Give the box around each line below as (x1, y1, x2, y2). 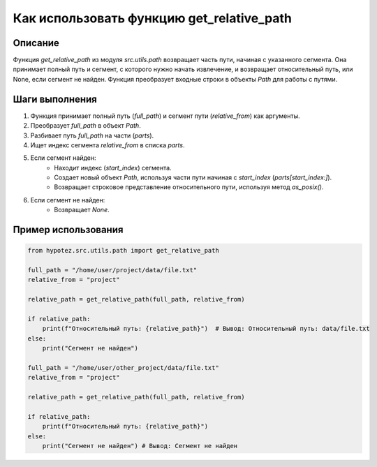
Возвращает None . (54, 206, 110, 214)
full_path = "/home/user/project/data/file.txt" (27, 266, 198, 274)
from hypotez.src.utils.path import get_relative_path (27, 246, 219, 255)
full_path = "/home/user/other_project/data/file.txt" (27, 364, 219, 371)
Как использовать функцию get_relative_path (13, 10, 293, 26)
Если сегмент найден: (30, 154, 96, 162)
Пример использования (13, 224, 124, 236)
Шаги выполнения (13, 93, 97, 105)
